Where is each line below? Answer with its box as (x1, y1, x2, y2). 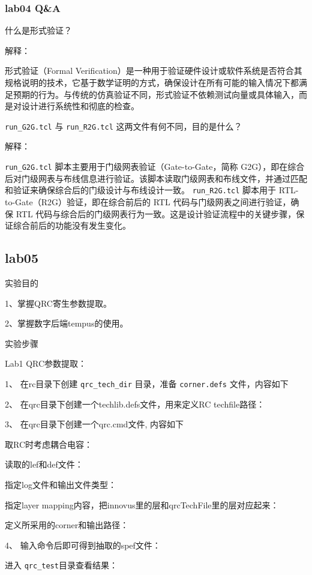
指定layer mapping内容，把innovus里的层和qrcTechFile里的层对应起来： (5, 498, 279, 511)
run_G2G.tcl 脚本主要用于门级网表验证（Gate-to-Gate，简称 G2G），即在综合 (5, 160, 305, 173)
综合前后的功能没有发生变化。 (13, 219, 131, 232)
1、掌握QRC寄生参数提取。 (5, 297, 112, 309)
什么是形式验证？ (5, 24, 72, 37)
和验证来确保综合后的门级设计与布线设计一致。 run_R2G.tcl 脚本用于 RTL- (5, 184, 299, 196)
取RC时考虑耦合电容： (5, 438, 93, 450)
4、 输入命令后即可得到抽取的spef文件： (5, 538, 161, 551)
